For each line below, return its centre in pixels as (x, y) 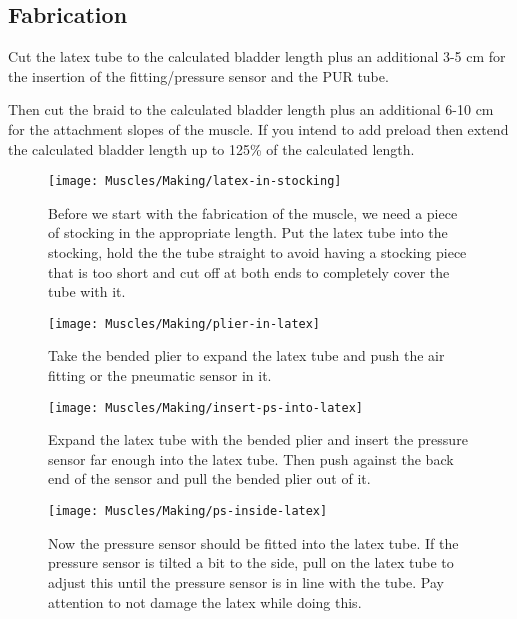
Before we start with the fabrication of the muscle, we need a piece (253, 212)
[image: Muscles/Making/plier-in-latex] (184, 323)
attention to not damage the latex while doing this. (205, 601)
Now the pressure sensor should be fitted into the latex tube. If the (253, 542)
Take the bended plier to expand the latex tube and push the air (246, 355)
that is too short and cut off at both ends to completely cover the (249, 271)
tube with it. (87, 291)
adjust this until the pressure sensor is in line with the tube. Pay (246, 581)
